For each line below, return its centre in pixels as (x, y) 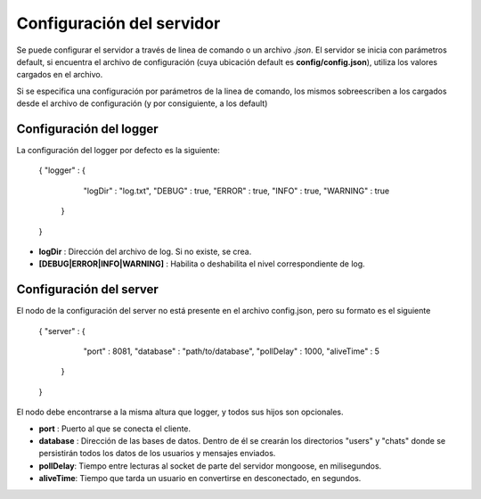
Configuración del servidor (118, 23)
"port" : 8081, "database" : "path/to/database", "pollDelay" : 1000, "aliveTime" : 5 (232, 351)
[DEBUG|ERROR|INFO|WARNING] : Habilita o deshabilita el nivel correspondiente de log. (202, 264)
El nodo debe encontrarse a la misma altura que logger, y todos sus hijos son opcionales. (180, 412)
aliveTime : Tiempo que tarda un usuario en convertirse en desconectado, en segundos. (200, 479)
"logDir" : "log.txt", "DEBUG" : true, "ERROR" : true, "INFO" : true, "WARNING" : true (236, 191)
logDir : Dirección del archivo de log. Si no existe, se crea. (145, 251)
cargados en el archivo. (60, 75)
